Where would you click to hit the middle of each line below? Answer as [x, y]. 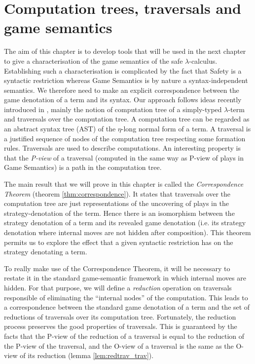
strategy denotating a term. [46, 252]
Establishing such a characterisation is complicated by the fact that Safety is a [123, 70]
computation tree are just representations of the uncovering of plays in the [116, 203]
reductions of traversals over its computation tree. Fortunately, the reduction [120, 316]
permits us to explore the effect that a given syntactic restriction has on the [119, 242]
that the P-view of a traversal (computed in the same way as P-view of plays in [124, 157]
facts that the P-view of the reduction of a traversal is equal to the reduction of [124, 336]
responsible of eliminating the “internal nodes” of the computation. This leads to [126, 297]
